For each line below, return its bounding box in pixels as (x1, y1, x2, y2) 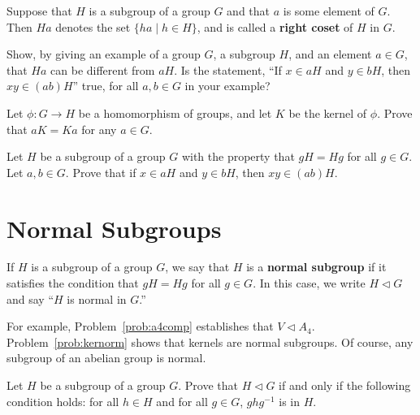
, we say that (165, 258, 230, 275)
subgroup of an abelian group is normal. (6, 349, 206, 366)
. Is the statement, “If (174, 61, 282, 78)
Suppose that (6, 2, 72, 19)
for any (81, 120, 117, 137)
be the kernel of (288, 104, 367, 121)
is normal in (67, 290, 127, 307)
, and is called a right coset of (197, 18, 353, 35)
